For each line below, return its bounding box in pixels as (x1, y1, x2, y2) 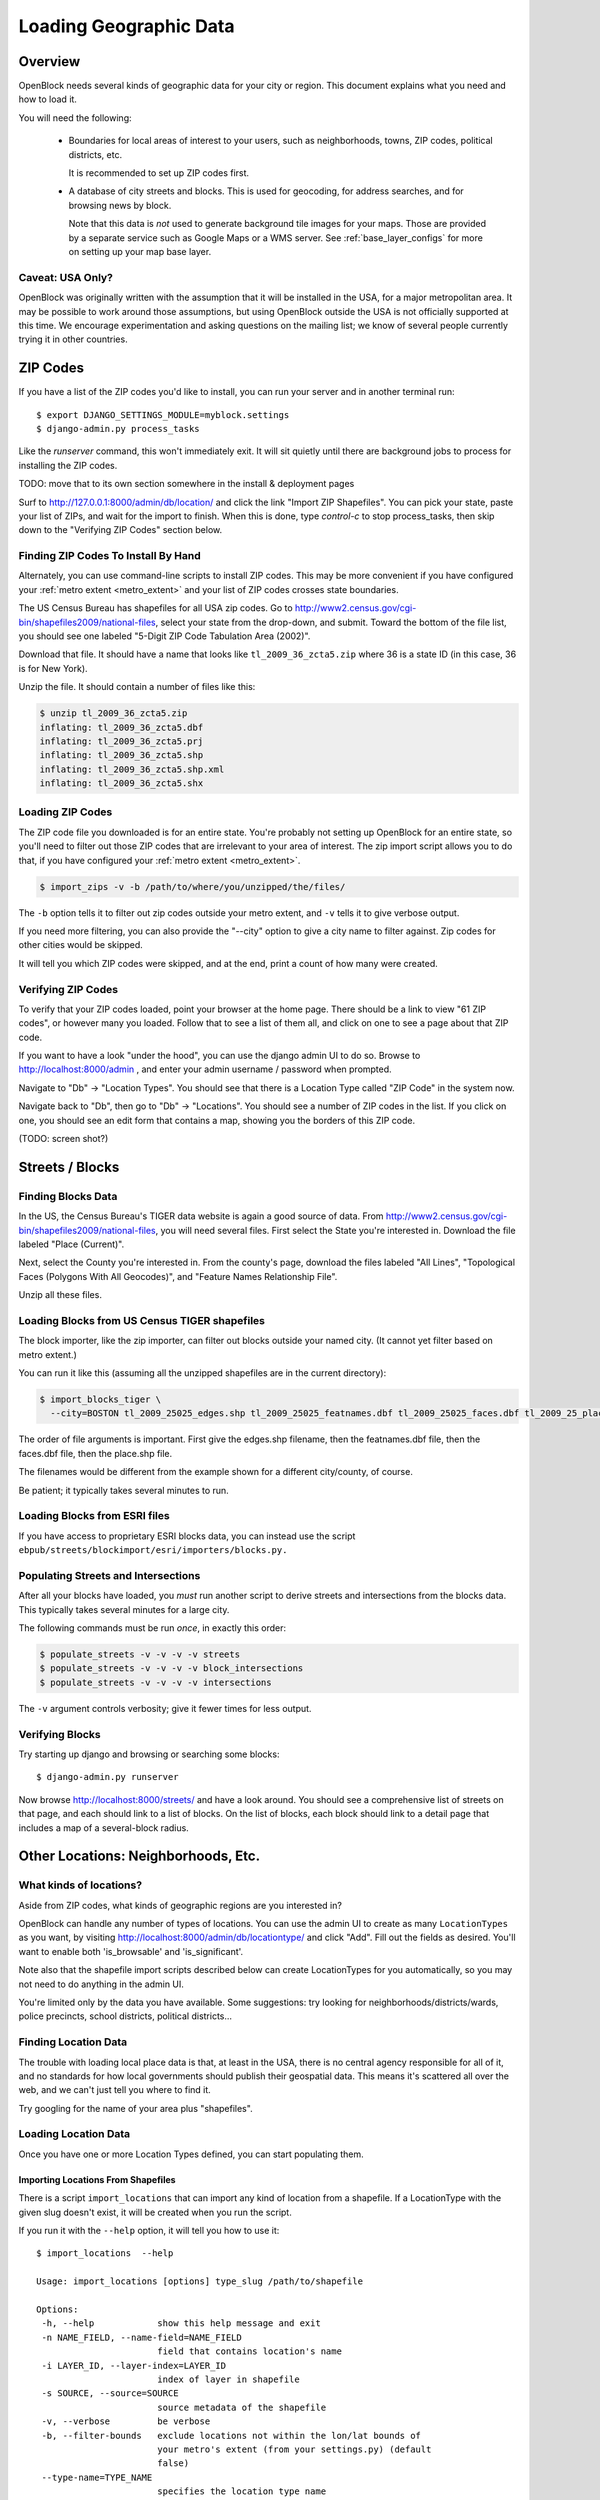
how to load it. (18, 93, 77, 105)
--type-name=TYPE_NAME (41, 2471, 153, 2483)
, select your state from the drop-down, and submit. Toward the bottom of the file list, (155, 616, 507, 628)
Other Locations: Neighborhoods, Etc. (18, 1848, 260, 1865)
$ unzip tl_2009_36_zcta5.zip (39, 708, 188, 719)
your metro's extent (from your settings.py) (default (156, 2443, 432, 2455)
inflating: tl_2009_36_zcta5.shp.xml (39, 763, 225, 775)
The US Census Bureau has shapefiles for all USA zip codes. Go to (18, 602, 294, 614)
